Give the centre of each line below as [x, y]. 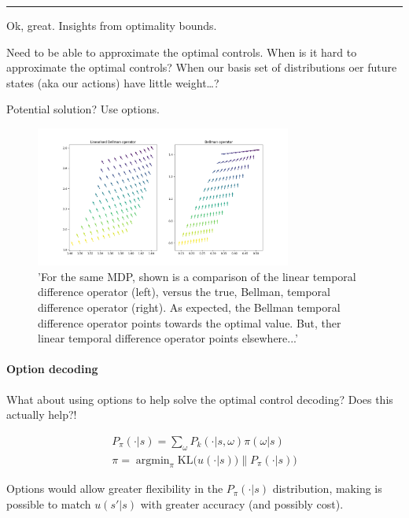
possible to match [49, 503]
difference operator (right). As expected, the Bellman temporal [189, 307]
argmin [153, 460]
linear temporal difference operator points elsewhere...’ [168, 338]
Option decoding [52, 369]
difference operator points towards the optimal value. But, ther [190, 322]
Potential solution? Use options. [83, 109]
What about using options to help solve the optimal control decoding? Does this [200, 399]
